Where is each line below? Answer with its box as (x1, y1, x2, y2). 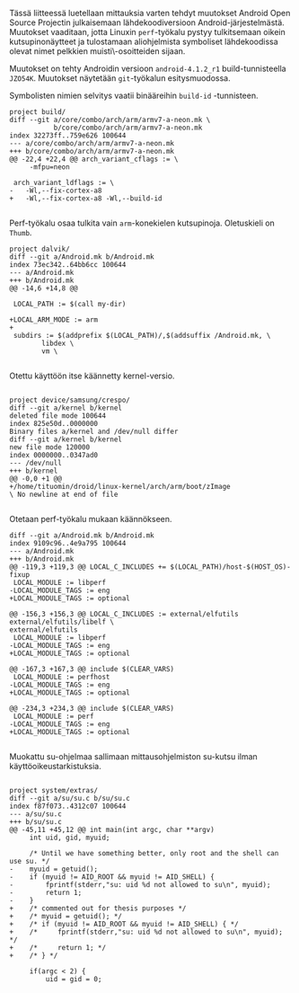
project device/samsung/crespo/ (9, 395, 130, 404)
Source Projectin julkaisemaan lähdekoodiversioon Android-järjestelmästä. (9, 17, 285, 28)
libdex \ (41, 339, 75, 348)
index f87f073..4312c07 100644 (9, 802, 127, 811)
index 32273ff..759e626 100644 (9, 131, 127, 140)
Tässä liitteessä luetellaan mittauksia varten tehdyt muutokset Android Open (9, 8, 291, 18)
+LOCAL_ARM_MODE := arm (9, 315, 99, 324)
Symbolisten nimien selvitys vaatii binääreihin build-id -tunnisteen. (9, 90, 259, 101)
